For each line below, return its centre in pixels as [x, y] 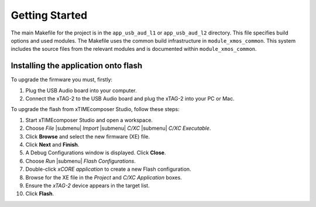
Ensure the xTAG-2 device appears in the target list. [87, 185]
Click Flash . [40, 194]
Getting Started [49, 15]
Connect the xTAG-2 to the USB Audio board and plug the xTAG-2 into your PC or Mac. [130, 99]
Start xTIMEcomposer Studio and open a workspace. [89, 120]
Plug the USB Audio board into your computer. [81, 90]
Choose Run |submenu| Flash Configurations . [80, 161]
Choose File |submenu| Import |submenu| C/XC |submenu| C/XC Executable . [118, 128]
